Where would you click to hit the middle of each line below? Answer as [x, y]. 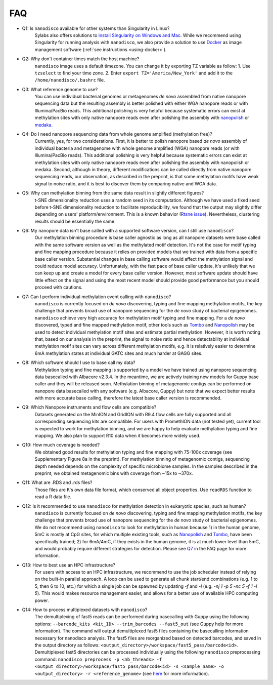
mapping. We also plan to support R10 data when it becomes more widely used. [118, 436]
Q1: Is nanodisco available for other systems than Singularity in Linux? [96, 28]
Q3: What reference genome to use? [60, 89]
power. [42, 600]
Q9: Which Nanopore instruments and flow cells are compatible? [89, 407]
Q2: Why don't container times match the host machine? [81, 59]
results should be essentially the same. [75, 221]
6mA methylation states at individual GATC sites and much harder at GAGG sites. [119, 353]
